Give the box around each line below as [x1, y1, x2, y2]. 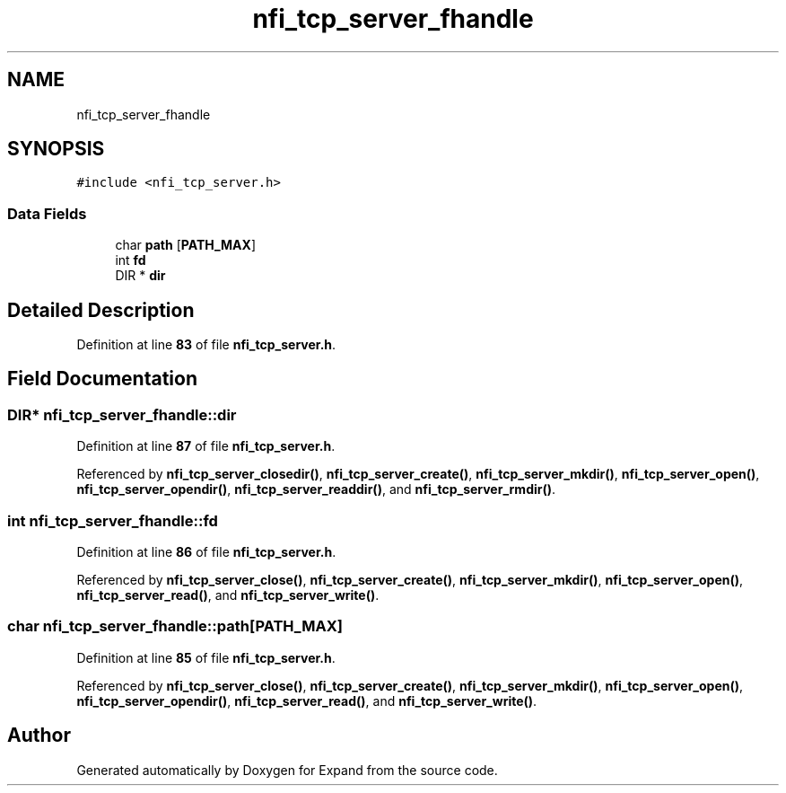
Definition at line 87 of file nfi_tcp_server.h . [76, 438, 336, 454]
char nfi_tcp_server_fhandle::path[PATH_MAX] [7, 617, 343, 636]
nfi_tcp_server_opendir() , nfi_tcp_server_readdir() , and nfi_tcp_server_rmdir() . [76, 481, 556, 498]
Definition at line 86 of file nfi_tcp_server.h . [76, 544, 336, 560]
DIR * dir [115, 268, 166, 284]
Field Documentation [7, 367, 197, 391]
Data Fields [7, 204, 87, 223]
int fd [115, 252, 146, 269]
